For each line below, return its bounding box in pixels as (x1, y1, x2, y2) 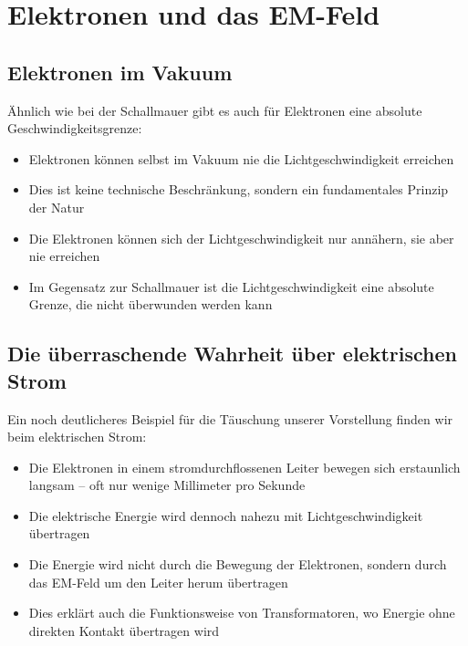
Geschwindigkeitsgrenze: (7, 119, 142, 138)
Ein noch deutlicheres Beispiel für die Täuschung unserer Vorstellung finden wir (7, 409, 453, 428)
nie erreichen (28, 246, 100, 266)
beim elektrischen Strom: (7, 427, 147, 446)
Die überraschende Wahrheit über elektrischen (7, 339, 457, 368)
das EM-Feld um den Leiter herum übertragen (28, 572, 288, 591)
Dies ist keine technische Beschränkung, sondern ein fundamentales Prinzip (28, 180, 449, 199)
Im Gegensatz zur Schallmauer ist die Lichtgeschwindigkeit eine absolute (28, 276, 434, 296)
